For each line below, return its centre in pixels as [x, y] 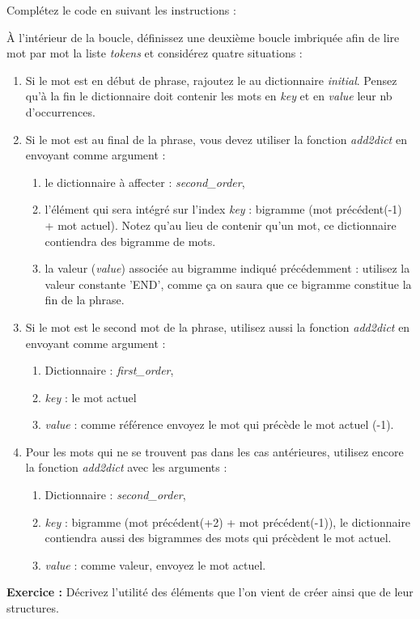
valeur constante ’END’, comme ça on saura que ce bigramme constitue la [228, 284]
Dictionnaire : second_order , [115, 495]
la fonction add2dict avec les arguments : [126, 467]
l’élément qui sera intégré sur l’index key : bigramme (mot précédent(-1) [223, 209]
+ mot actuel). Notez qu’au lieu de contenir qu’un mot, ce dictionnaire [221, 225]
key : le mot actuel [91, 397]
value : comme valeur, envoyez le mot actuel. [155, 564]
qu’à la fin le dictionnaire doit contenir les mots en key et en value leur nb [209, 96]
